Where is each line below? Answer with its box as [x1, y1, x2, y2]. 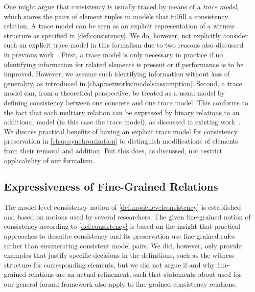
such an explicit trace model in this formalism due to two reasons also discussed [4, 40, 244, 50]
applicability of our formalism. [4, 155, 95, 165]
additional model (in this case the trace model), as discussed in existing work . [4, 117, 241, 127]
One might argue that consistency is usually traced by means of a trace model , [4, 1, 239, 11]
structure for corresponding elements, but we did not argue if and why [4, 259, 215, 269]
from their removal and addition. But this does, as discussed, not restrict [4, 145, 223, 155]
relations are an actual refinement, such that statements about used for [28, 269, 242, 279]
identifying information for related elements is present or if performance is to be [4, 59, 244, 69]
